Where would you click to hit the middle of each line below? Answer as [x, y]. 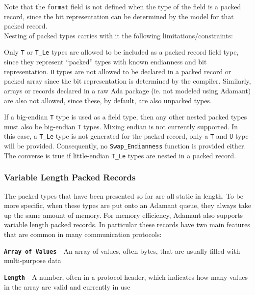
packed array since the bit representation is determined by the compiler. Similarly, [127, 81]
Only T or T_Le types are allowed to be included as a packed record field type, [121, 52]
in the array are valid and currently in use [67, 286]
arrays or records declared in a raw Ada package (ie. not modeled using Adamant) [127, 90]
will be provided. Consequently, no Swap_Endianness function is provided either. [125, 146]
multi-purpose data [33, 260]
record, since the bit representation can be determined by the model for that [119, 16]
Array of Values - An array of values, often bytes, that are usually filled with [122, 251]
